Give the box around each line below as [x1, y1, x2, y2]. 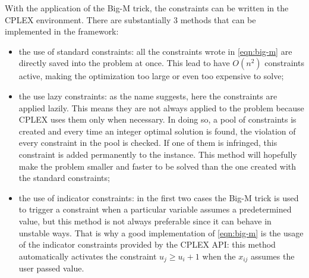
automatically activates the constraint [18, 249, 157, 262]
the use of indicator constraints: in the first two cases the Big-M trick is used [18, 191, 299, 204]
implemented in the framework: [5, 25, 119, 38]
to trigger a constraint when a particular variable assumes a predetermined [18, 203, 292, 215]
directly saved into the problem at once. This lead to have [18, 57, 230, 69]
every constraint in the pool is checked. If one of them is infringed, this [18, 136, 278, 149]
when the [202, 249, 236, 262]
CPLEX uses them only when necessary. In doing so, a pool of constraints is [18, 113, 297, 126]
